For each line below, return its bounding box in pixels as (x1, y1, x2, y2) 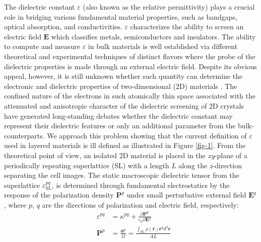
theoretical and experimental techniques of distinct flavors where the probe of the (4, 51, 255, 61)
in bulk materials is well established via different (88, 41, 238, 52)
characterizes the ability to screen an (130, 21, 244, 32)
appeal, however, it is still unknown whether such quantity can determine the (4, 71, 243, 81)
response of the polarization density (4, 189, 114, 200)
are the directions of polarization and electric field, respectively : (42, 199, 239, 210)
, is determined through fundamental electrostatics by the (51, 179, 230, 190)
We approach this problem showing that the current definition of (47, 130, 247, 140)
